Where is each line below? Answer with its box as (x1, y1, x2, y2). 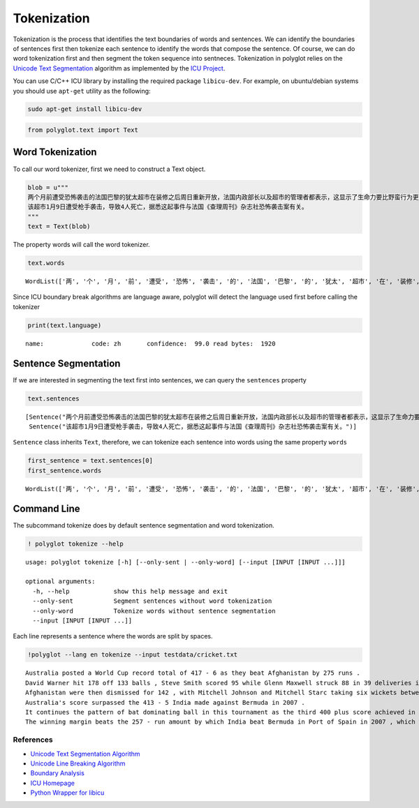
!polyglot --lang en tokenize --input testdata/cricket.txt (27, 651, 238, 659)
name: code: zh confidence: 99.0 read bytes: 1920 (25, 339, 276, 347)
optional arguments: (25, 578, 96, 585)
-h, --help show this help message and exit (32, 587, 228, 595)
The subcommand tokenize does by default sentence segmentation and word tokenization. (13, 521, 275, 530)
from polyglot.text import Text (27, 126, 139, 134)
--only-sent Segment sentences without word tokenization (32, 597, 272, 605)
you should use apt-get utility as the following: (13, 87, 151, 95)
